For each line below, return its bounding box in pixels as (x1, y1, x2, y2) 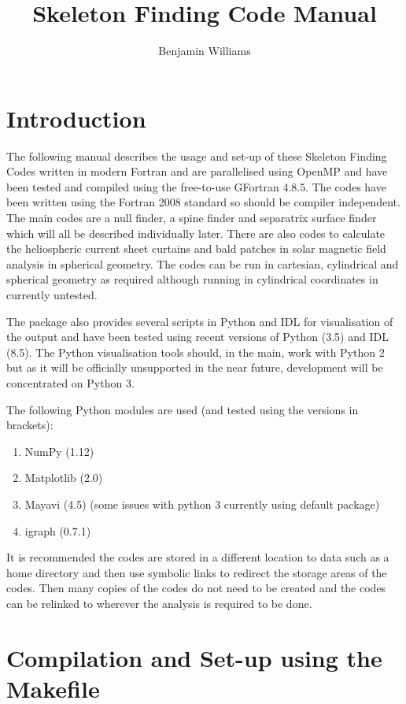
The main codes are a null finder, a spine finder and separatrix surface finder (6, 209, 377, 226)
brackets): (6, 417, 54, 433)
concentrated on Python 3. (6, 374, 135, 391)
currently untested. (6, 287, 98, 302)
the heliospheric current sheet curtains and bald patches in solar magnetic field (6, 240, 386, 257)
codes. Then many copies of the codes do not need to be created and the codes (6, 580, 386, 596)
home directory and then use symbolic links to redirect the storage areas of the (6, 564, 387, 580)
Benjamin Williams (158, 43, 251, 59)
